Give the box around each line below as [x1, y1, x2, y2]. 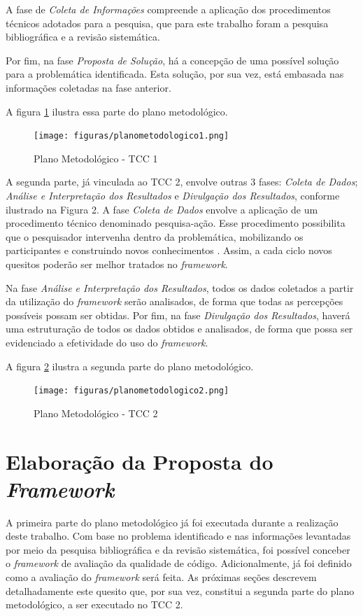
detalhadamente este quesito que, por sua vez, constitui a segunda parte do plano [6, 583, 355, 598]
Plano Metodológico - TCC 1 [34, 150, 158, 165]
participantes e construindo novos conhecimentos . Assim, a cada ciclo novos [6, 243, 332, 258]
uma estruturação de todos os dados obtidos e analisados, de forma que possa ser [6, 321, 353, 336]
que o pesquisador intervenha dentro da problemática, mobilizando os [6, 229, 304, 244]
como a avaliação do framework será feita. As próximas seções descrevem [6, 570, 317, 584]
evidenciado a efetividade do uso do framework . [6, 335, 208, 349]
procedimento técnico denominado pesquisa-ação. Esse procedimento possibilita [6, 216, 346, 230]
